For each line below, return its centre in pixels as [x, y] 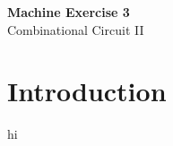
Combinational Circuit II [76, 29]
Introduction [87, 91]
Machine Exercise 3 [69, 12]
